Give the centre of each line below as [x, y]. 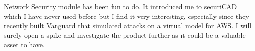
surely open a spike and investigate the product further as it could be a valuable [125, 35]
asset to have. [24, 44]
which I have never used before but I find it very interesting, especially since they [127, 16]
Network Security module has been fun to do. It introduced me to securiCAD [121, 6]
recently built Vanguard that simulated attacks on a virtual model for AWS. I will [128, 25]
